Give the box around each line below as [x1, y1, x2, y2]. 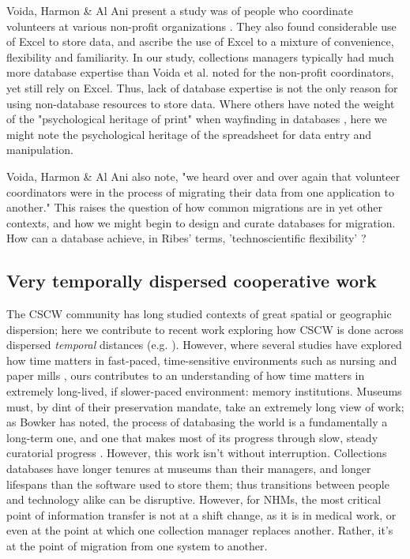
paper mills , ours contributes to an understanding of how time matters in [6, 367, 365, 384]
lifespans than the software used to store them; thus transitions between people [6, 475, 389, 492]
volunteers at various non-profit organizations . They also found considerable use [6, 17, 397, 34]
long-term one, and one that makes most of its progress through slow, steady [6, 429, 378, 445]
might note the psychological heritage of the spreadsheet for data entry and [6, 126, 371, 142]
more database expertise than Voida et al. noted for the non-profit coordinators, [6, 64, 394, 81]
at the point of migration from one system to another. [6, 538, 268, 554]
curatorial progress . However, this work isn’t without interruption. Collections [6, 445, 387, 461]
